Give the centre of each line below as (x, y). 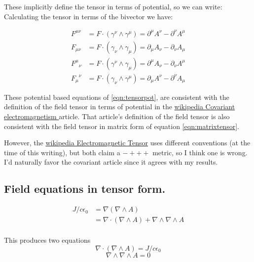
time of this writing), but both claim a (62, 152)
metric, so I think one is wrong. (200, 152)
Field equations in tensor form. (85, 189)
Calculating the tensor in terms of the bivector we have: (89, 16)
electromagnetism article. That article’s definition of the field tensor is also (117, 116)
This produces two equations (47, 240)
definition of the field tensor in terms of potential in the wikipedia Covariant (120, 107)
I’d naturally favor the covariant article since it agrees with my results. (111, 162)
